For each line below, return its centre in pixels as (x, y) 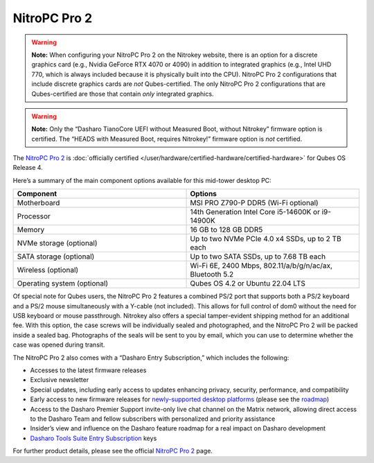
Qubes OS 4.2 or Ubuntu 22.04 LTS (248, 283)
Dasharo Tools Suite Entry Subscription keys (93, 438)
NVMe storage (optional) (57, 243)
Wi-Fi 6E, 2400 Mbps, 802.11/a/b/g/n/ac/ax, (261, 265)
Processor (34, 216)
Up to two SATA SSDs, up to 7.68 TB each (258, 256)
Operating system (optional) (63, 283)
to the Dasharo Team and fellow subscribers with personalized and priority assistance (153, 419)
